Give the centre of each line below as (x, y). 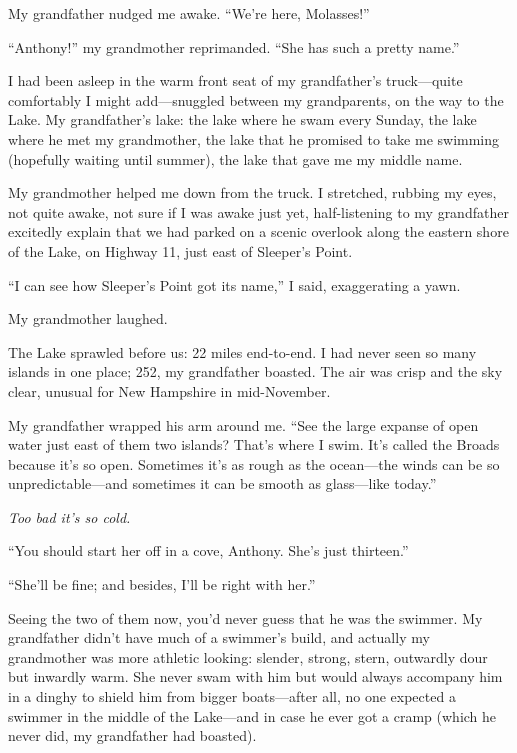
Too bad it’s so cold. (69, 516)
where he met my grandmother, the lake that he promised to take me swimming (254, 138)
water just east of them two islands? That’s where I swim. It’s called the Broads (254, 444)
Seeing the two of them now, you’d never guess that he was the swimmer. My (245, 617)
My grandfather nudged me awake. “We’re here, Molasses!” (189, 13)
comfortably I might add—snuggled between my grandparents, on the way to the (256, 99)
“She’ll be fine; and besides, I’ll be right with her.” (162, 584)
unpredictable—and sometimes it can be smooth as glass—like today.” (222, 483)
